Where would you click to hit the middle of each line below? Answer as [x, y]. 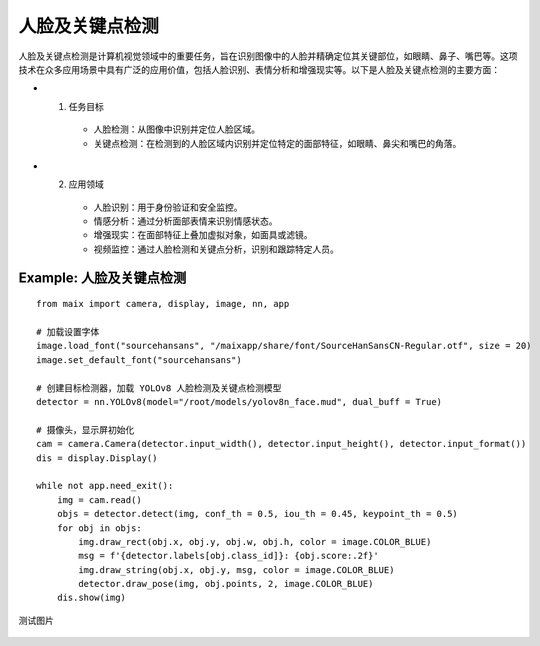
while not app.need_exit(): [105, 486]
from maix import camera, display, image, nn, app [163, 304]
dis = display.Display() [97, 458]
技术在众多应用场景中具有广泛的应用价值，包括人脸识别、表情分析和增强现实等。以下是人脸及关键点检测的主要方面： [259, 69]
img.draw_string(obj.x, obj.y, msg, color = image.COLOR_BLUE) [236, 569]
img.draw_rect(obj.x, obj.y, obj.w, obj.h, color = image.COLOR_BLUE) [255, 541]
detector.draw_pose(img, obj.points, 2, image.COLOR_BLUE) [226, 584]
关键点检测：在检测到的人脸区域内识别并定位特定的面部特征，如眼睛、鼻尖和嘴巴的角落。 [277, 143]
